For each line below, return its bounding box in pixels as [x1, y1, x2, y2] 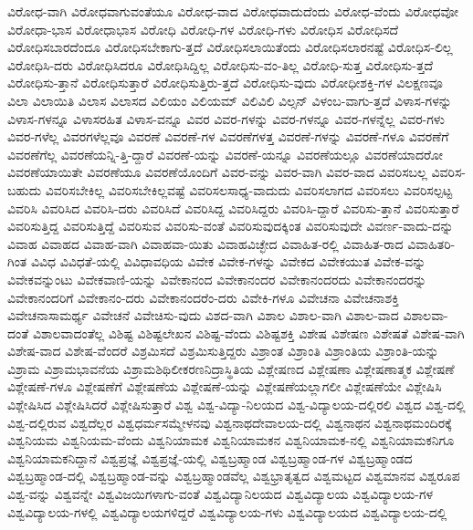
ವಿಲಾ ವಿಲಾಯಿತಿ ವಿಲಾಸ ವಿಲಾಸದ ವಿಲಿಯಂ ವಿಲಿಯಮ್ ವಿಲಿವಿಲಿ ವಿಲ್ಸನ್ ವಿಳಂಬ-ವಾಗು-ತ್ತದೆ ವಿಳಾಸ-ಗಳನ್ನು [7, 90, 452, 109]
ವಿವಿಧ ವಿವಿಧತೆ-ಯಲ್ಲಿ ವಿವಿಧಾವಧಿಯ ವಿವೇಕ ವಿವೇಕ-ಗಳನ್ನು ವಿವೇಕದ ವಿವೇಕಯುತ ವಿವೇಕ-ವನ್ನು [30, 252, 426, 271]
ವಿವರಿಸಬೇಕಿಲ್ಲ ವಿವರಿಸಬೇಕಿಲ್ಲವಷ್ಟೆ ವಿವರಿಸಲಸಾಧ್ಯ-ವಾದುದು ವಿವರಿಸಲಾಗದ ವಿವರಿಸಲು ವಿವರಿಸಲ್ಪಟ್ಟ [45, 180, 453, 199]
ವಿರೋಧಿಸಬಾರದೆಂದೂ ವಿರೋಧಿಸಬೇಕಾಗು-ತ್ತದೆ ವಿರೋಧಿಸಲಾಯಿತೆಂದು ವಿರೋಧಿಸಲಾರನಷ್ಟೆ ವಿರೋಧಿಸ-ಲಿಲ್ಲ [7, 37, 453, 57]
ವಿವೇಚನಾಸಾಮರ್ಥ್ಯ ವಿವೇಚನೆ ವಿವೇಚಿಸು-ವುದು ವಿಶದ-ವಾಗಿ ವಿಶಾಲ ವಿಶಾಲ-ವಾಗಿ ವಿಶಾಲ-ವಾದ [7, 306, 399, 325]
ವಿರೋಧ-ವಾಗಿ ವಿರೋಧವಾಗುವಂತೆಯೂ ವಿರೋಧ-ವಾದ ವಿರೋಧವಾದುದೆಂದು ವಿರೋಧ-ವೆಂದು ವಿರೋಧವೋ [7, 2, 459, 20]
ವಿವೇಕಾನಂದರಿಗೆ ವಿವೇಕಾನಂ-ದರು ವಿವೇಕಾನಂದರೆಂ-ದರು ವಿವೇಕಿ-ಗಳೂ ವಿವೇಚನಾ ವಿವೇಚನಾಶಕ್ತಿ [7, 287, 399, 307]
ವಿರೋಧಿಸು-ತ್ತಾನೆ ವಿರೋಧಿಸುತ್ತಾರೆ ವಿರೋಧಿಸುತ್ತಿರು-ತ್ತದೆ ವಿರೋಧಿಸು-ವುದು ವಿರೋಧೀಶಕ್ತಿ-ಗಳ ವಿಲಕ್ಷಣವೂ [7, 73, 443, 92]
